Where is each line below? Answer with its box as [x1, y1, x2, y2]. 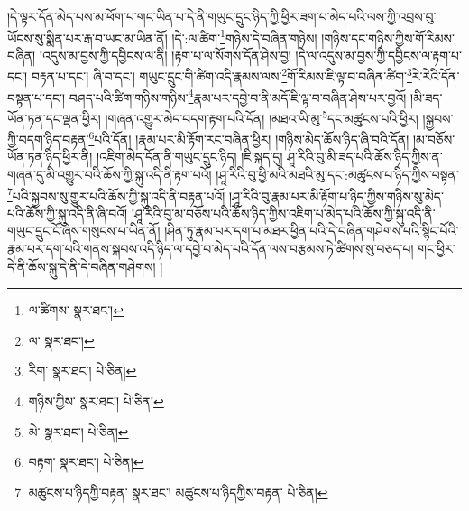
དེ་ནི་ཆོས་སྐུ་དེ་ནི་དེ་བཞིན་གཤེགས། [7, 256, 156, 275]
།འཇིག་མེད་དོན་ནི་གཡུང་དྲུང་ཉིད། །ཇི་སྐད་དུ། [96, 147, 283, 166]
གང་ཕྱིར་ [418, 239, 455, 258]
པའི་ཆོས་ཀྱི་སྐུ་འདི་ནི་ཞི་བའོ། [7, 203, 128, 222]
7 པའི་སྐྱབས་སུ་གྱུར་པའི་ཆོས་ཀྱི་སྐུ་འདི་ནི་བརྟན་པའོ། [7, 183, 225, 205]
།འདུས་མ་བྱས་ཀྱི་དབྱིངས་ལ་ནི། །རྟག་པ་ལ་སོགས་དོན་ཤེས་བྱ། [39, 45, 291, 64]
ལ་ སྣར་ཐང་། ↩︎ [28, 330, 95, 349]
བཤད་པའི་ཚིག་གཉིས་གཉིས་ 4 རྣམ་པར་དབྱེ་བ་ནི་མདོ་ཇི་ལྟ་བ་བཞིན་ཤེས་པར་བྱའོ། [69, 85, 407, 107]
